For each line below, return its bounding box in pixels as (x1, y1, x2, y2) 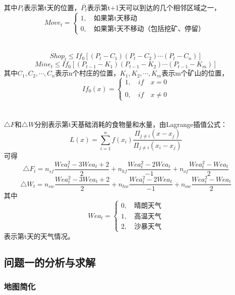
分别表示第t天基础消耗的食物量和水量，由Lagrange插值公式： (34, 119, 228, 129)
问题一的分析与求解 (4, 255, 95, 270)
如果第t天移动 (94, 15, 137, 22)
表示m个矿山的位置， (161, 68, 229, 78)
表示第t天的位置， (24, 2, 81, 12)
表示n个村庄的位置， (55, 68, 120, 78)
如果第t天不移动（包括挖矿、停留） (94, 25, 205, 32)
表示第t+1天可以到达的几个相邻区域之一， (87, 2, 221, 12)
